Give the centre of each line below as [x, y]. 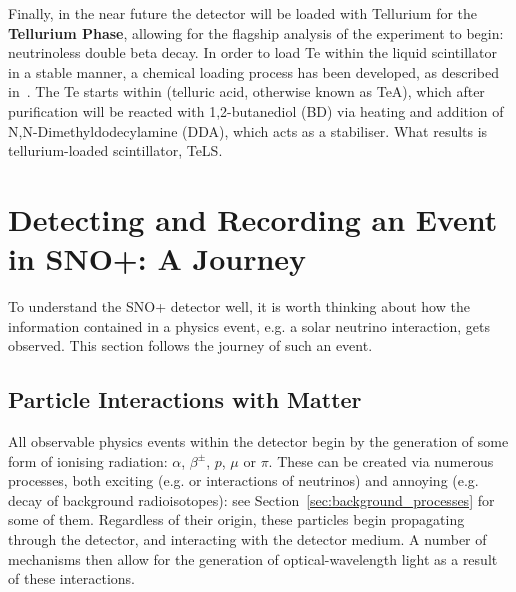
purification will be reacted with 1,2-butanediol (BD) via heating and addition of [256, 110]
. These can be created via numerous [381, 460]
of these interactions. [71, 578]
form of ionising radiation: [88, 460]
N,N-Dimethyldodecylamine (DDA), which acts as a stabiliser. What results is [248, 130]
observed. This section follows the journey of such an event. [190, 345]
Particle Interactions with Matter [185, 399]
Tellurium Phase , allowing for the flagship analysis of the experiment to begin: [256, 32]
